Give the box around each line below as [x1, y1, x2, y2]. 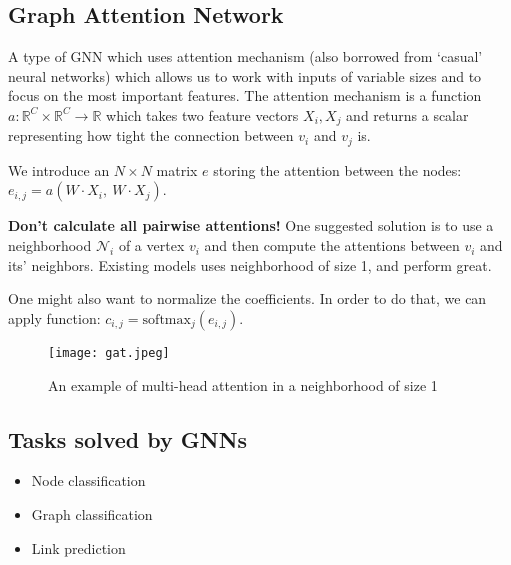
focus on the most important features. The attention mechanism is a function [8, 85, 482, 106]
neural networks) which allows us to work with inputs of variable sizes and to [8, 65, 482, 86]
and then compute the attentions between [204, 235, 460, 256]
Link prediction [31, 537, 126, 558]
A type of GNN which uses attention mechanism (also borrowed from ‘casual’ [8, 46, 483, 67]
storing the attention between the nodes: [213, 159, 462, 180]
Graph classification [31, 503, 153, 524]
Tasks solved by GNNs [8, 423, 248, 454]
